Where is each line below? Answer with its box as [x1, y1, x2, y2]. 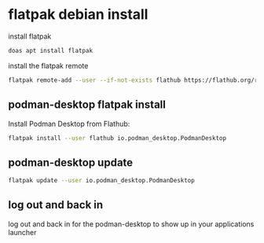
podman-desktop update [8, 156, 134, 169]
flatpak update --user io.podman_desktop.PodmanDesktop [8, 177, 195, 185]
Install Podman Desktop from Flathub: [8, 119, 130, 128]
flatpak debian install [8, 6, 148, 24]
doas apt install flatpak [8, 46, 93, 54]
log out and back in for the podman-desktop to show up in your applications [8, 219, 255, 229]
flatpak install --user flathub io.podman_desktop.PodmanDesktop [8, 134, 226, 142]
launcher [8, 227, 37, 237]
